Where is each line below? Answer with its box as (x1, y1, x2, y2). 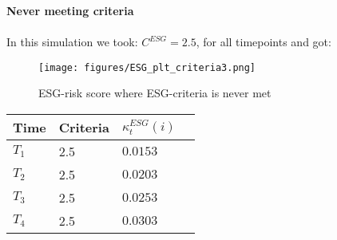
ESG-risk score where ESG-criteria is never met (38, 85, 272, 101)
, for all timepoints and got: (196, 33, 331, 50)
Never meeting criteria (6, 2, 134, 18)
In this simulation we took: (6, 33, 138, 50)
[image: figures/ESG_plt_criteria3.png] (38, 61, 256, 73)
